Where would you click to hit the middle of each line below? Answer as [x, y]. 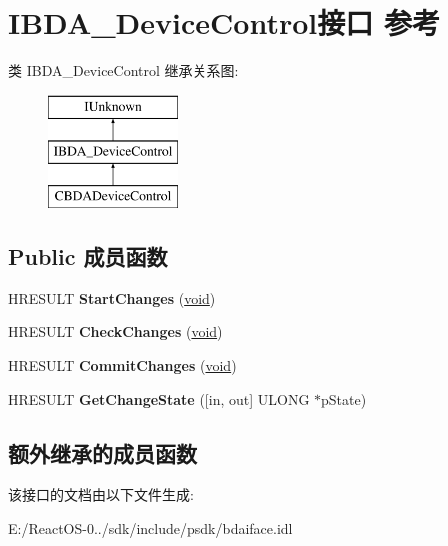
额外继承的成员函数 [102, 452]
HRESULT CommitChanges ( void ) [122, 365]
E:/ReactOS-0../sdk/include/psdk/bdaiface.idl [150, 528]
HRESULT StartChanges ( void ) [112, 297]
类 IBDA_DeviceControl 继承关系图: [123, 70]
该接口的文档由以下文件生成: [101, 494]
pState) [344, 398]
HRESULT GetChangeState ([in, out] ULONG [159, 398]
